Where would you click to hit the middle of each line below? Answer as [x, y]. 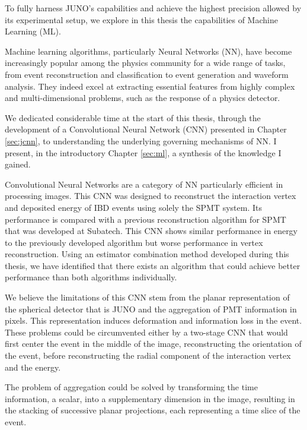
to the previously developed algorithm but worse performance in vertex [134, 242]
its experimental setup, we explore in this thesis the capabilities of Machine [141, 19]
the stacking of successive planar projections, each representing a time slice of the [153, 410]
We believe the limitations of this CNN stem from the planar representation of [147, 297]
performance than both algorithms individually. [91, 277]
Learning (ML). [33, 31]
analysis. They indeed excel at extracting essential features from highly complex [150, 86]
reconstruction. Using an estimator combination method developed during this [147, 254]
